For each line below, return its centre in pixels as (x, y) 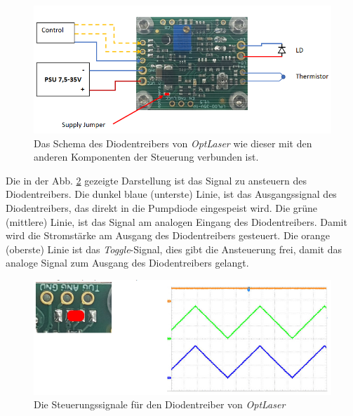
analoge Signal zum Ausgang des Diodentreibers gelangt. (127, 263)
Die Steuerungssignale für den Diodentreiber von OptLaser (160, 404)
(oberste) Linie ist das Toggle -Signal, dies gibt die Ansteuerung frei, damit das (174, 249)
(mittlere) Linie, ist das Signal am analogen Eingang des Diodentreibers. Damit (176, 221)
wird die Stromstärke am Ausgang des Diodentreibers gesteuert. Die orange (168, 235)
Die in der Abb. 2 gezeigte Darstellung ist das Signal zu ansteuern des (156, 180)
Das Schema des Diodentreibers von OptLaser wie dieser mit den (173, 143)
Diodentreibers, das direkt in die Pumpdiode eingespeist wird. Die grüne (162, 208)
